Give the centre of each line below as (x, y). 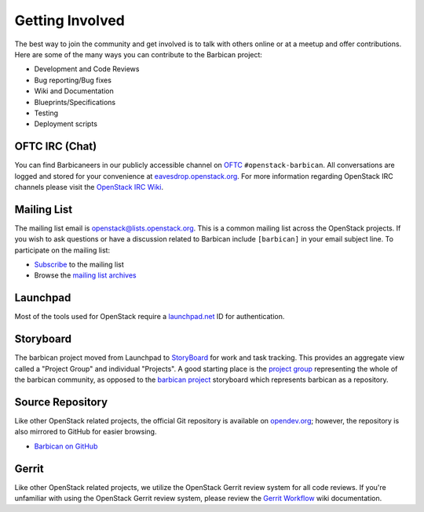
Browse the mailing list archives (85, 275)
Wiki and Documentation (74, 91)
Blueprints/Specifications (75, 102)
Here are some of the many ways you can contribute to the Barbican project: (139, 54)
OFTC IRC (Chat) (56, 146)
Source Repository (61, 402)
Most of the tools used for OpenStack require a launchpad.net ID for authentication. (150, 317)
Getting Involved (69, 20)
